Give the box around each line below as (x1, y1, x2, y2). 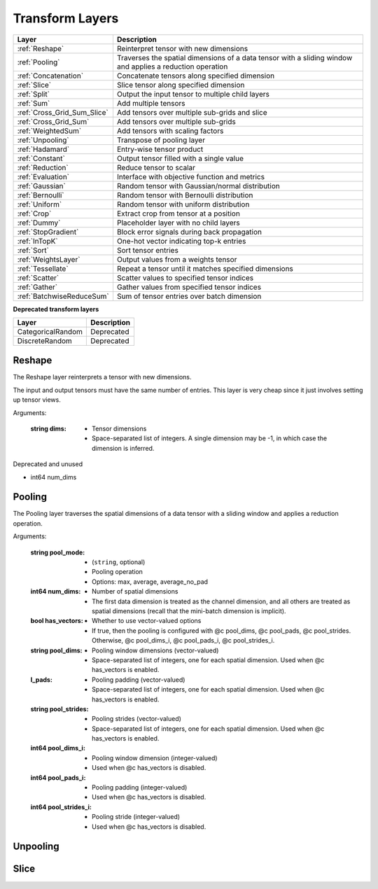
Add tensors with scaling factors (116, 126, 224, 136)
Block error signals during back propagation (116, 227, 262, 237)
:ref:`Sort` (17, 245, 49, 255)
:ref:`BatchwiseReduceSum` (17, 291, 110, 301)
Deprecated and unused (13, 460, 83, 468)
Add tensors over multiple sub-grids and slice (116, 107, 267, 117)
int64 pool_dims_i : (30, 744, 85, 752)
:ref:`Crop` (17, 209, 52, 218)
